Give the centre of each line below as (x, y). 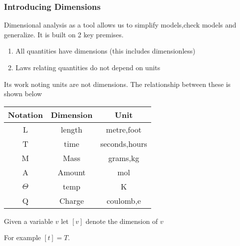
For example (23, 237)
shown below (23, 94)
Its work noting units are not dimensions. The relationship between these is (117, 84)
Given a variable (29, 221)
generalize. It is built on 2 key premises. (64, 34)
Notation (26, 114)
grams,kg (124, 158)
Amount (72, 172)
